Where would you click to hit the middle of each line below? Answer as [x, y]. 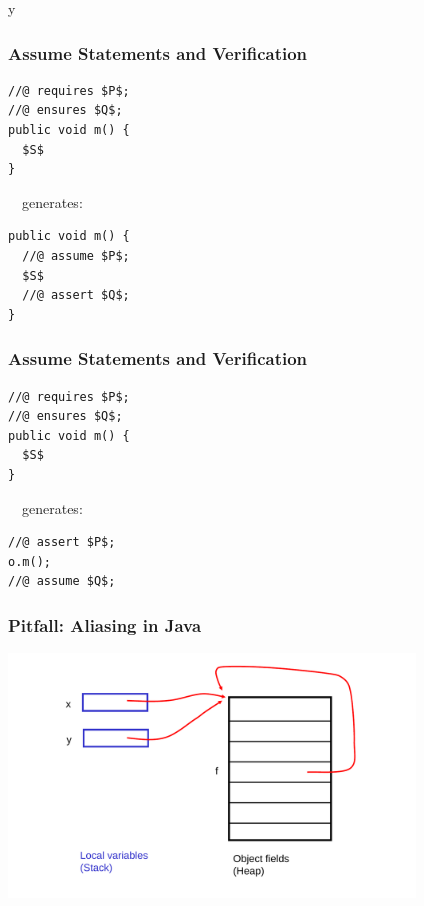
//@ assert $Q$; [76, 295]
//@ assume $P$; [76, 255]
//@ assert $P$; [62, 542]
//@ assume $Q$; [62, 581]
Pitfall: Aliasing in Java [105, 624]
